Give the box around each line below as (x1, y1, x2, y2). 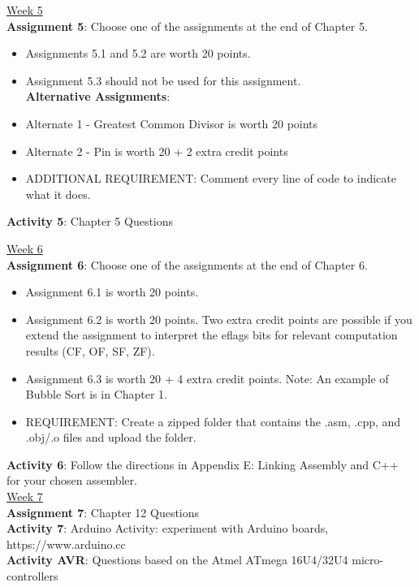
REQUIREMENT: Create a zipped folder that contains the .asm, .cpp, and (25, 412, 401, 429)
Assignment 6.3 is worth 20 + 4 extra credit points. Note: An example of (25, 369, 389, 386)
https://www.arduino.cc (6, 535, 126, 552)
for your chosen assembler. (6, 472, 137, 489)
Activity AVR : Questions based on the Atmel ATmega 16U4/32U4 (6, 551, 348, 568)
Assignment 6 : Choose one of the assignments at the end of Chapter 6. (6, 256, 368, 273)
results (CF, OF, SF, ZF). (25, 342, 155, 359)
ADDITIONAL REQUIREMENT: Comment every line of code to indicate (25, 170, 396, 187)
